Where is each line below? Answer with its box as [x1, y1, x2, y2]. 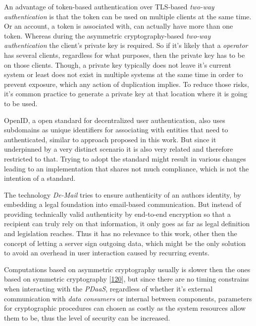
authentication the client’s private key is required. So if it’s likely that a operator [4, 40, 248, 50]
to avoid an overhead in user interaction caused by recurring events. [4, 247, 210, 258]
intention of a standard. [4, 173, 76, 183]
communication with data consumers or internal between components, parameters [4, 293, 252, 303]
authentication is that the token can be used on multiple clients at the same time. [4, 11, 252, 21]
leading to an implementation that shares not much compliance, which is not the [4, 163, 249, 173]
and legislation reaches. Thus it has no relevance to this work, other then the [4, 228, 237, 239]
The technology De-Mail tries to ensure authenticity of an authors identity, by [4, 189, 241, 200]
